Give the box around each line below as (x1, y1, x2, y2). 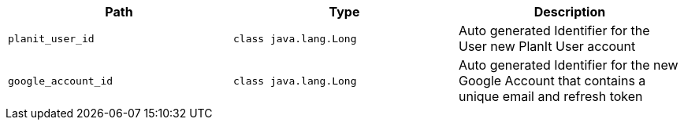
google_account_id (8, 74, 113, 87)
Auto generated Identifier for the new (458, 57, 678, 73)
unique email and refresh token (458, 88, 643, 104)
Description (533, 4, 606, 20)
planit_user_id (8, 32, 95, 45)
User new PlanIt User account (458, 38, 636, 54)
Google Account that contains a (458, 73, 646, 88)
